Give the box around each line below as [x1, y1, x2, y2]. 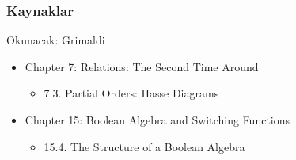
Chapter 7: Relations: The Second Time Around [25, 58, 259, 74]
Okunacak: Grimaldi [6, 32, 105, 48]
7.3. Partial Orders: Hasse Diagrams [44, 85, 219, 101]
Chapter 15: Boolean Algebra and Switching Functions [25, 112, 290, 128]
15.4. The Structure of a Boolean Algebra [44, 138, 245, 154]
